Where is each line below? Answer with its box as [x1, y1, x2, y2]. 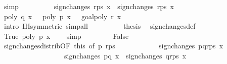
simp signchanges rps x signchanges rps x [4, 1, 174, 11]
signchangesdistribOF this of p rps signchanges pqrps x [4, 40, 223, 51]
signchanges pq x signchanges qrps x [64, 50, 187, 60]
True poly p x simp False [4, 30, 129, 41]
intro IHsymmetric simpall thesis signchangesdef [4, 21, 196, 31]
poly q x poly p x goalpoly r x [4, 11, 121, 21]
